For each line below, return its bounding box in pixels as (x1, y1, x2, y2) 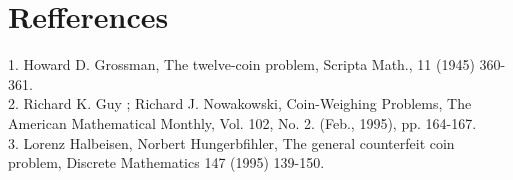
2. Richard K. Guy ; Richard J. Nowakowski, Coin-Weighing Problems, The (8, 93, 472, 114)
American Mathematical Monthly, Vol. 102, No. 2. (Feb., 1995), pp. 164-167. (8, 112, 477, 133)
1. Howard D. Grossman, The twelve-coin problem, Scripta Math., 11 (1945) (8, 54, 475, 75)
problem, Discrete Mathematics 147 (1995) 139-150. (8, 152, 325, 173)
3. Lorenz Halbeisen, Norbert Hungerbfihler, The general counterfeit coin (8, 132, 455, 153)
